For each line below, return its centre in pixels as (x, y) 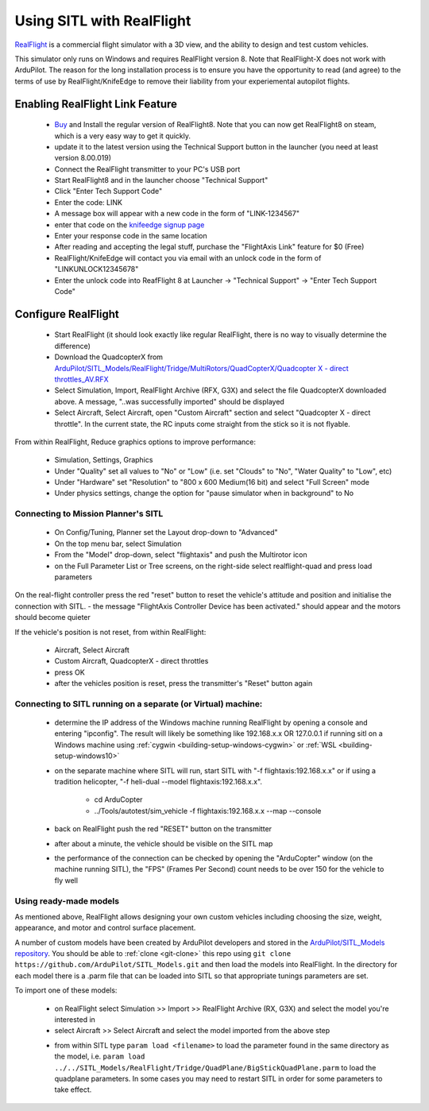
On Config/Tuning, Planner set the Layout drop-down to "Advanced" (166, 532)
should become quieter (53, 617)
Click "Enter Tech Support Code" (108, 192)
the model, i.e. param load (100, 1056)
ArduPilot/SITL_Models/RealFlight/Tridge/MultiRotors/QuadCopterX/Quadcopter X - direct (201, 368)
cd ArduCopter (118, 799)
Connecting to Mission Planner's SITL (89, 514)
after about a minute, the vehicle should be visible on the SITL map (164, 843)
